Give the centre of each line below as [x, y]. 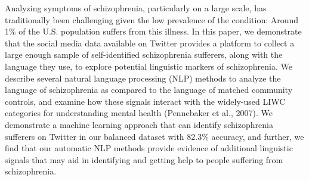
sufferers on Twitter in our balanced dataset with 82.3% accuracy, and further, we [154, 136]
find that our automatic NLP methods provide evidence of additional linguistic [149, 148]
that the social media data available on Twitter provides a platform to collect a [150, 43]
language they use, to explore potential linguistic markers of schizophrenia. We [149, 66]
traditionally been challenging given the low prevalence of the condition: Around [152, 19]
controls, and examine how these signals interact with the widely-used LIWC [145, 101]
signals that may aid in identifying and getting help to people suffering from [144, 159]
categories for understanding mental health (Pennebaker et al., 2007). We [139, 113]
